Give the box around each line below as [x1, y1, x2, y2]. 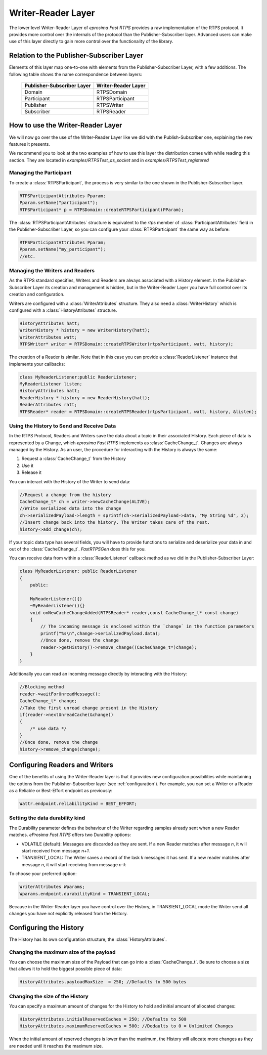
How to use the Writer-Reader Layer [9, 121, 122, 129]
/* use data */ [30, 725, 67, 731]
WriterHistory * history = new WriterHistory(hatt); [19, 328, 150, 333]
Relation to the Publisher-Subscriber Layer [9, 51, 143, 60]
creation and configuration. [9, 292, 65, 297]
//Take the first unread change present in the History [19, 705, 158, 711]
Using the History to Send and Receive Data [9, 422, 116, 429]
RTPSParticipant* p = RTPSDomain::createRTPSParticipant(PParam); [19, 207, 184, 212]
